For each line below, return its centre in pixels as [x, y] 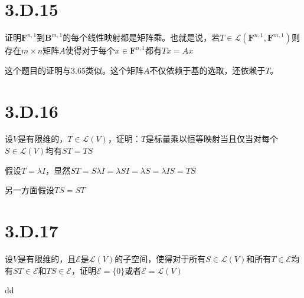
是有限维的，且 [47, 258]
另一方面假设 [30, 190]
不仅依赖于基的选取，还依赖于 [207, 70]
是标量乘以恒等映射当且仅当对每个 [212, 139]
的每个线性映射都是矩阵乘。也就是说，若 [141, 37]
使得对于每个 [90, 50]
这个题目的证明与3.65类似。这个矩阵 [74, 70]
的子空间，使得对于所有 [160, 258]
